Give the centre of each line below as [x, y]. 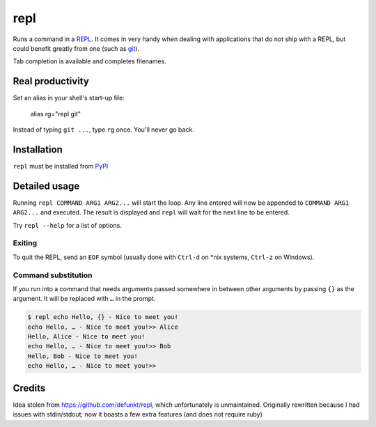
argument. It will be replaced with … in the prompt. [84, 299]
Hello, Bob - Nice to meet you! [83, 356]
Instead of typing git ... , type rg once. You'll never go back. [103, 130]
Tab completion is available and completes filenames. [89, 61]
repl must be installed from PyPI [61, 166]
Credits [29, 388]
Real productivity [51, 81]
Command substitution [53, 275]
